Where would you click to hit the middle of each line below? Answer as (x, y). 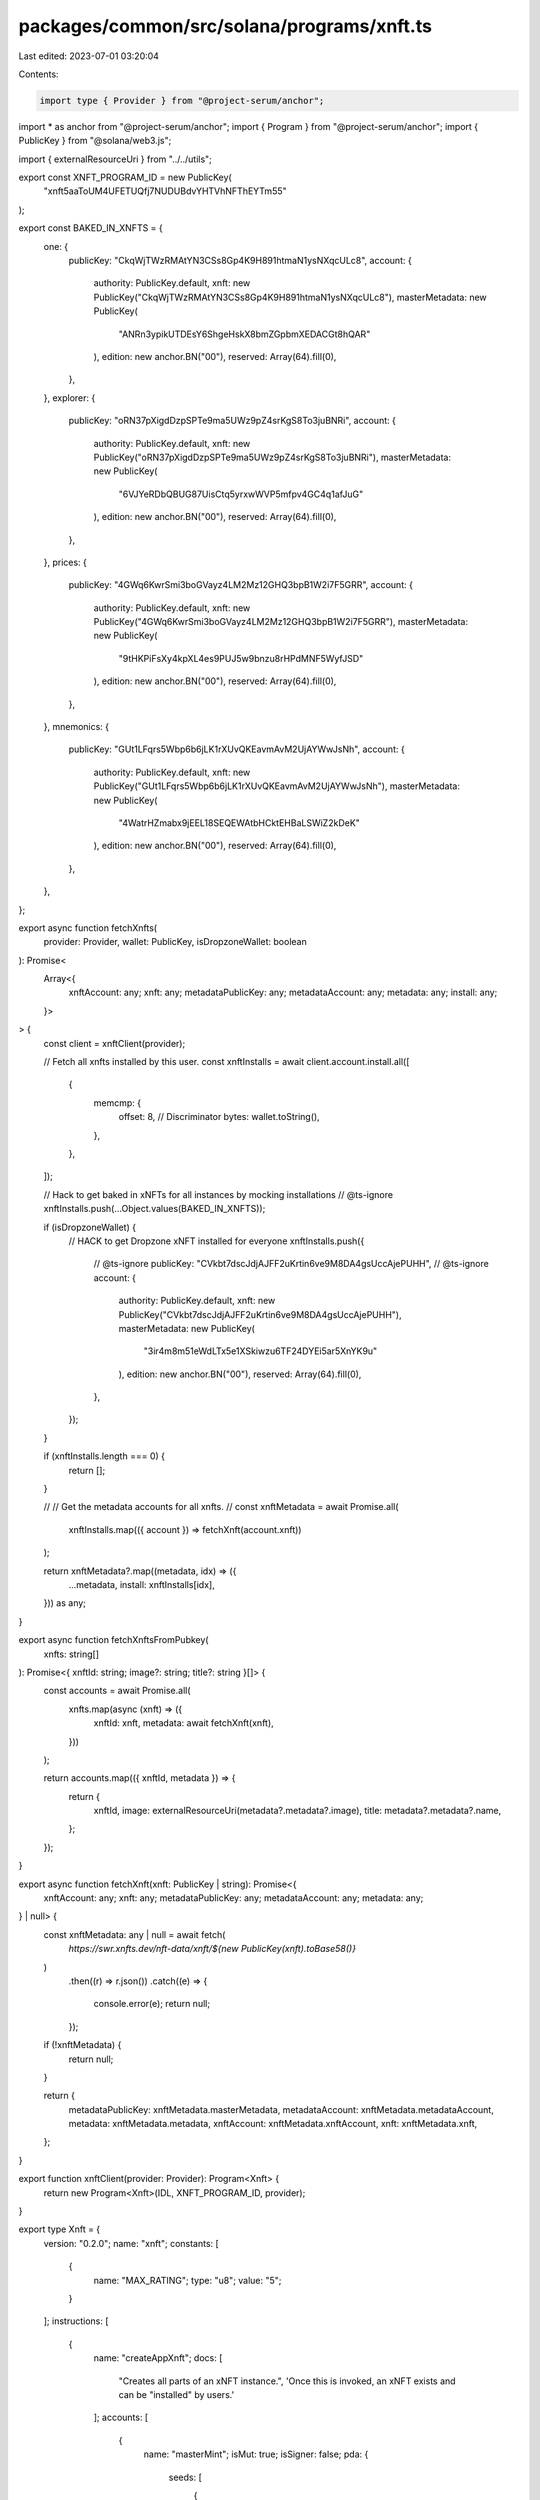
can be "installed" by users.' (176, 2394)
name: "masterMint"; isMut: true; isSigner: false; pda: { (256, 2454)
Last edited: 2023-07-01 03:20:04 (89, 56)
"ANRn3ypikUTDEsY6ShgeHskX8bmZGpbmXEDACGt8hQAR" (244, 334)
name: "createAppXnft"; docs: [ (158, 2358)
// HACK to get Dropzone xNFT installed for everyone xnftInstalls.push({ (216, 1241)
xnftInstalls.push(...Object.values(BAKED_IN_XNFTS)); (154, 1209)
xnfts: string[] (71, 1654)
